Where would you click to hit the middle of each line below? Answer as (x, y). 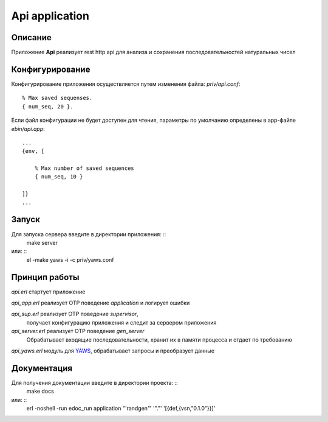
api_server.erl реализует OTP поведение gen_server (78, 331)
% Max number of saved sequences (84, 168)
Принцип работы (45, 277)
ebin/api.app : (28, 128)
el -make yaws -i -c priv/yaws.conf (70, 259)
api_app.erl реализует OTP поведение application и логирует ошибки (101, 303)
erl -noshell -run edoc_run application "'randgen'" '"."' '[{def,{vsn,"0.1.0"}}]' (121, 409)
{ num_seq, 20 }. (48, 106)
